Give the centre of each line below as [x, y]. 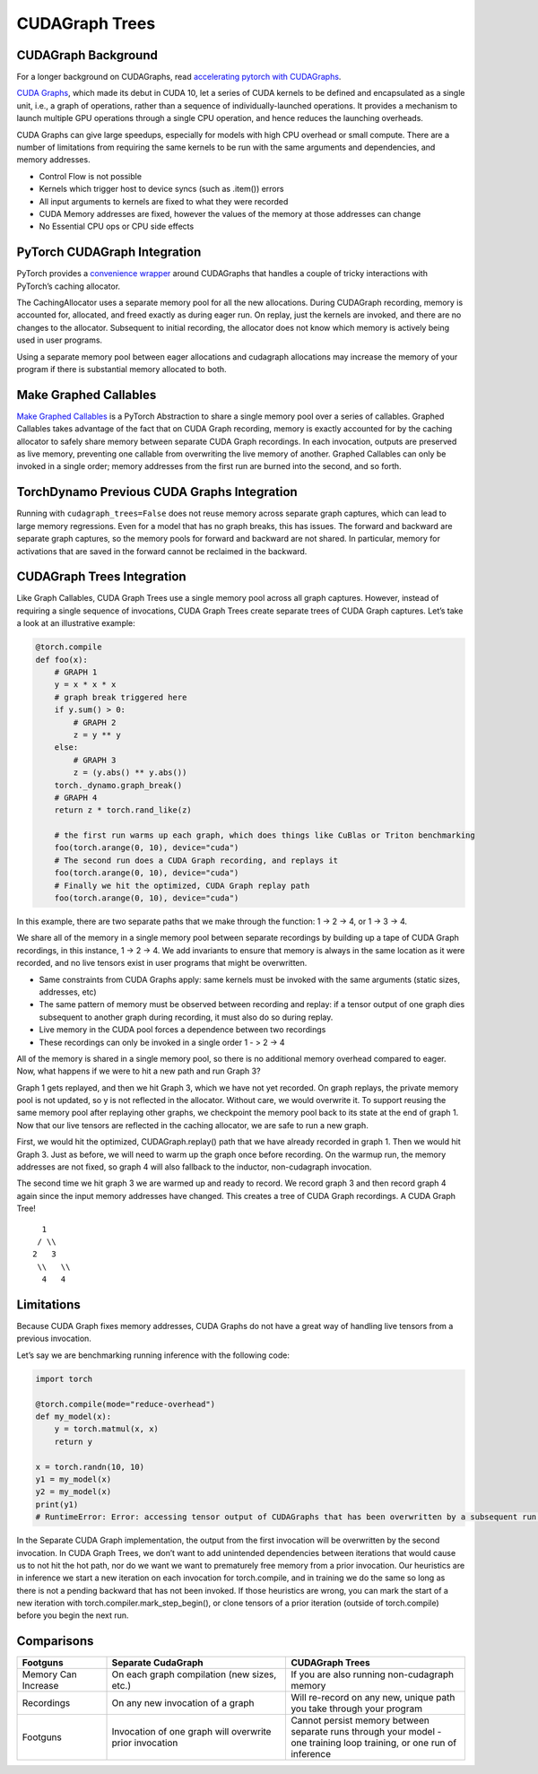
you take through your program [357, 1709]
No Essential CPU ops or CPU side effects [117, 226]
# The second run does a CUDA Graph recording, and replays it [196, 860]
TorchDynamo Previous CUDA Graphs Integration [157, 492]
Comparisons [55, 1641]
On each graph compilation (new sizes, [194, 1674]
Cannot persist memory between [360, 1720]
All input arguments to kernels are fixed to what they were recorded [164, 201]
